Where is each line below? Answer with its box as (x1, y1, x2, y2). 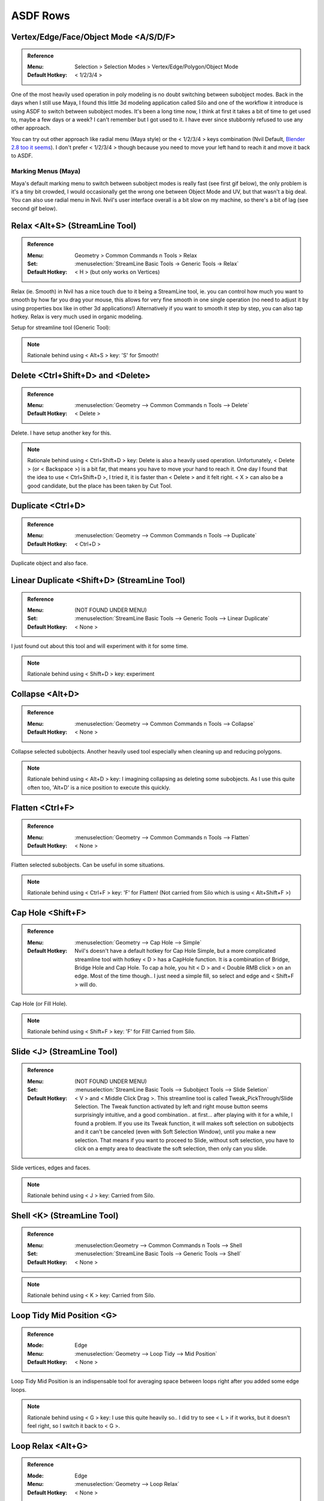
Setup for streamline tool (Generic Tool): (11, 324, 111, 331)
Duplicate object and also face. (11, 560, 88, 567)
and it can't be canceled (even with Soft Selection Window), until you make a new (74, 1128, 276, 1135)
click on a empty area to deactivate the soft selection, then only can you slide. (74, 1144, 268, 1152)
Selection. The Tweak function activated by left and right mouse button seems (74, 1102, 268, 1110)
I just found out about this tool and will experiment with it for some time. (11, 642, 188, 650)
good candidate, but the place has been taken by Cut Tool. (27, 482, 172, 489)
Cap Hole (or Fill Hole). (11, 1000, 68, 1007)
